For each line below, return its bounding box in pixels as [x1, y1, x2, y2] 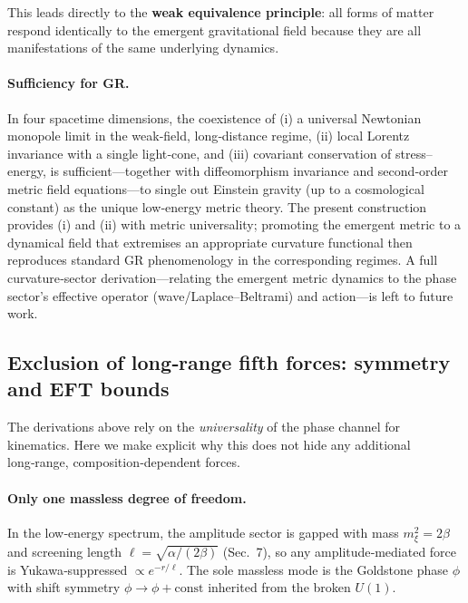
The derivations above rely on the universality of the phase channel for [7, 417, 401, 436]
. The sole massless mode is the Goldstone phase [179, 559, 448, 579]
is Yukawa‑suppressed [7, 559, 128, 579]
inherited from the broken [208, 578, 351, 597]
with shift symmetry [7, 578, 121, 597]
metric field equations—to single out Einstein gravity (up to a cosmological [7, 179, 424, 198]
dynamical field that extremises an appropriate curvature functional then [7, 232, 413, 251]
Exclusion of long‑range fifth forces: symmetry [7, 348, 451, 376]
